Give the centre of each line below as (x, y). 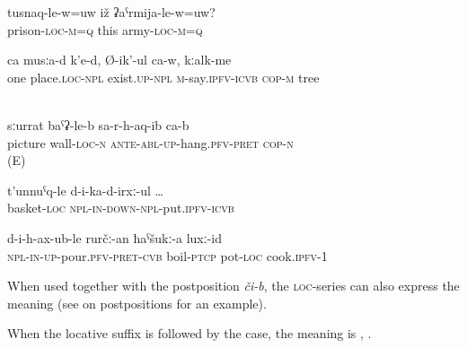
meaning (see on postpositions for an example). (137, 303)
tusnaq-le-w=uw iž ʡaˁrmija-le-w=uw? (111, 12)
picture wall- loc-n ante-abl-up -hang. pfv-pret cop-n (150, 142)
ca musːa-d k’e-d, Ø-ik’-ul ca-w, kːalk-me (119, 60)
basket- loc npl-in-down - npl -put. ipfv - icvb (121, 208)
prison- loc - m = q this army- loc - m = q (105, 29)
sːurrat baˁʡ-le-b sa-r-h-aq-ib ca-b (98, 124)
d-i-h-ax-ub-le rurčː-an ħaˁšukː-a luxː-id (115, 237)
